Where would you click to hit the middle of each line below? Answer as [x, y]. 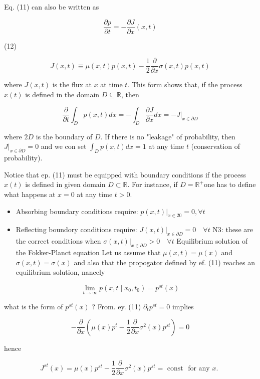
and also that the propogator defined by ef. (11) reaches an [164, 262]
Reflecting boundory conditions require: [76, 229]
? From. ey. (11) [116, 306]
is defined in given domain [65, 184]
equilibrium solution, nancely [60, 272]
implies [183, 306]
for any [199, 368]
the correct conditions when [58, 241]
